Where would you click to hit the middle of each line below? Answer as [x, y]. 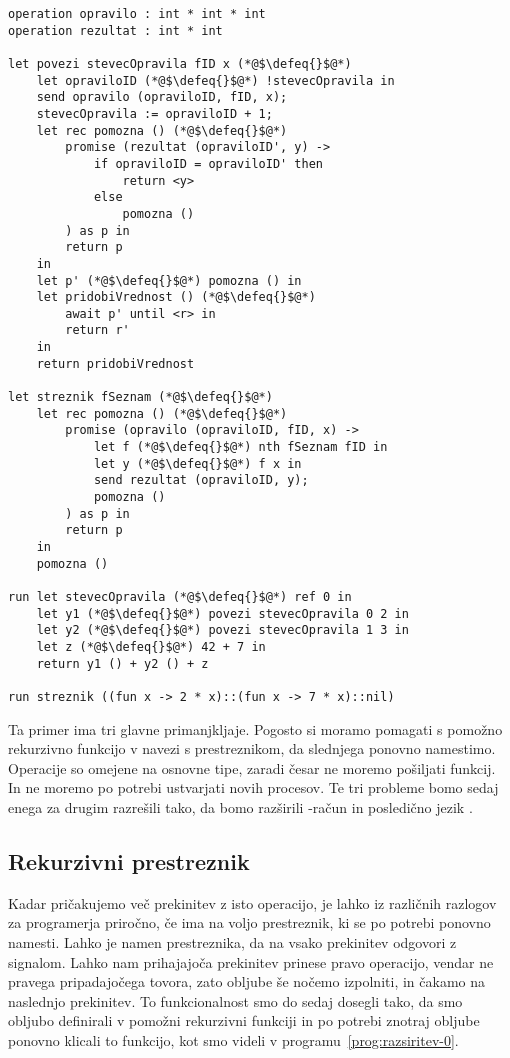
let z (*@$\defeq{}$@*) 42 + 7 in [151, 646]
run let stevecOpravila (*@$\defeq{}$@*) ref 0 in [180, 596]
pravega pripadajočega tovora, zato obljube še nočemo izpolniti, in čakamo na [246, 981]
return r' [97, 330]
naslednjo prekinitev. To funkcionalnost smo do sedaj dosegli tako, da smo [235, 1000]
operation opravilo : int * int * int [137, 14]
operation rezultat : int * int [115, 30]
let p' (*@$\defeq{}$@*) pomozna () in [169, 280]
